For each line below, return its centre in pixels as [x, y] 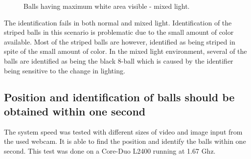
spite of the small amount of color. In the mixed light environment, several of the [125, 51]
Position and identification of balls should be [119, 97]
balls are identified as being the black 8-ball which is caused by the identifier [119, 60]
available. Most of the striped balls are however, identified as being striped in [120, 41]
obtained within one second [75, 111]
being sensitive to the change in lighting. [65, 70]
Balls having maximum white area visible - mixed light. [107, 6]
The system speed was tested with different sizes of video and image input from [123, 131]
